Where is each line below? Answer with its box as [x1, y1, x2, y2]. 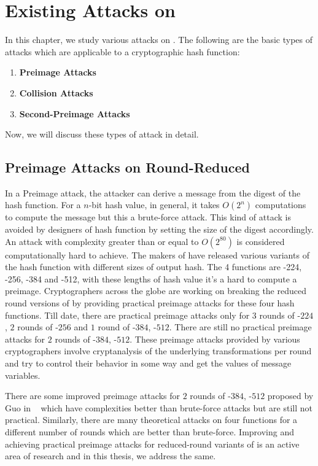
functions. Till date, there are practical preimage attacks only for [5, 308, 250, 321]
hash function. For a [5, 198, 81, 211]
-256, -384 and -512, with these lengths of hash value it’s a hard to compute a [5, 272, 297, 285]
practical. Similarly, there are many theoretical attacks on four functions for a [5, 413, 298, 426]
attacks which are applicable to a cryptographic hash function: [5, 45, 240, 58]
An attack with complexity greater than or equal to [5, 235, 199, 247]
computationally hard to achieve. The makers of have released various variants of [5, 248, 309, 261]
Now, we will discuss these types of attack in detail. [5, 128, 199, 141]
